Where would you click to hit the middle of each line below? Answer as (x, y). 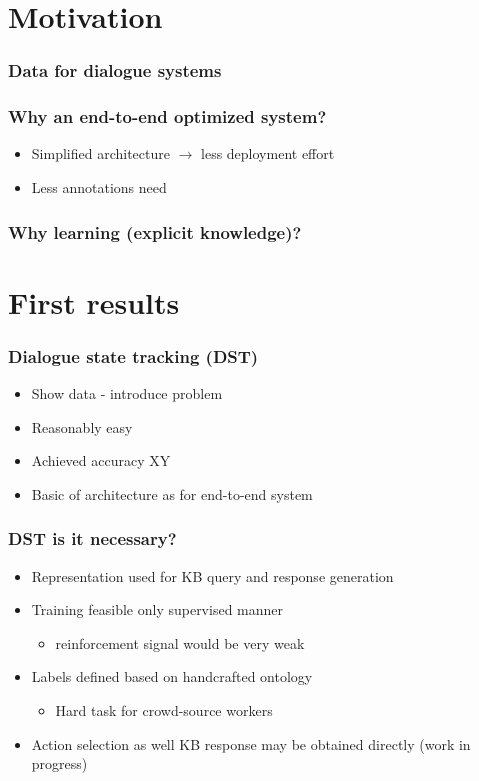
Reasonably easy (82, 426)
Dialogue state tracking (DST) (133, 355)
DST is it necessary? (92, 538)
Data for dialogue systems (115, 70)
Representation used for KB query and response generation (212, 575)
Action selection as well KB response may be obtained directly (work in (251, 743)
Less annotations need (99, 187)
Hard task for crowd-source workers (164, 710)
